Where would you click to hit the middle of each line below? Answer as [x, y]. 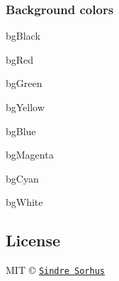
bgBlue [21, 131]
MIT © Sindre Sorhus [55, 270]
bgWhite [24, 202]
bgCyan [22, 178]
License [33, 240]
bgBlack [23, 36]
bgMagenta [30, 155]
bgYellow [25, 107]
